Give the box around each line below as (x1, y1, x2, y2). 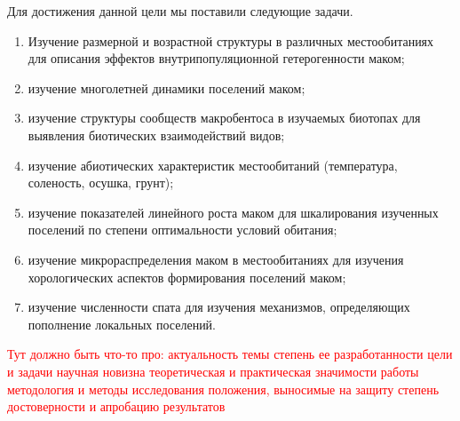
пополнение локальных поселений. (28, 314, 217, 333)
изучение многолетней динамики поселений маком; (28, 78, 305, 97)
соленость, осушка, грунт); (28, 173, 174, 192)
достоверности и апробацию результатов (7, 397, 226, 416)
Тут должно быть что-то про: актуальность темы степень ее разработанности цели (7, 345, 453, 363)
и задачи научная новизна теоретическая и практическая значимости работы (7, 361, 419, 380)
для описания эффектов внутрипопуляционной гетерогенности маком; (28, 49, 405, 68)
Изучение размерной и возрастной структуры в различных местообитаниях (28, 31, 434, 50)
